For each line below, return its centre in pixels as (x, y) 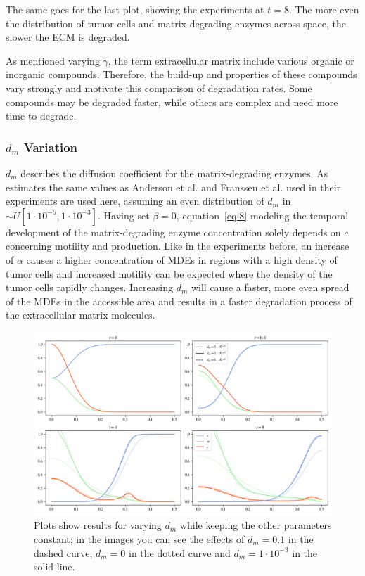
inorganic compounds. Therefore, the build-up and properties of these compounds (181, 74)
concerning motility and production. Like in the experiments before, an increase (178, 246)
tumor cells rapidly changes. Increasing (89, 287)
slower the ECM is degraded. (68, 37)
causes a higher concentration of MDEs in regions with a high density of (182, 259)
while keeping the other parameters (256, 525)
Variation (51, 147)
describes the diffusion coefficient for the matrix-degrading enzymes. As (174, 173)
